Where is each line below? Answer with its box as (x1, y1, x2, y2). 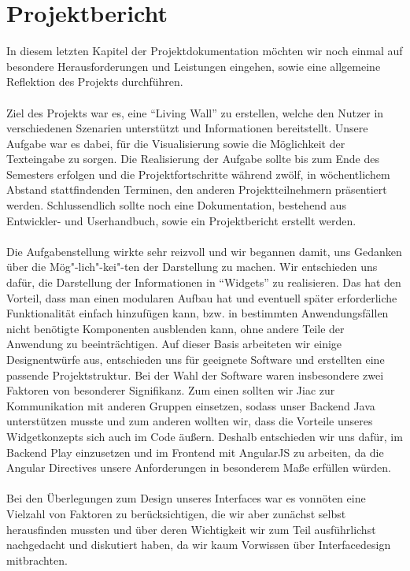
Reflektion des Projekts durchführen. (6, 73, 183, 90)
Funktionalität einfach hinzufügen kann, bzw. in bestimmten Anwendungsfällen (6, 305, 389, 321)
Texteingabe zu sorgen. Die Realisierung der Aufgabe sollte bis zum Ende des (6, 150, 379, 167)
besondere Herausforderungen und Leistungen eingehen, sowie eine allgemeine (6, 57, 381, 74)
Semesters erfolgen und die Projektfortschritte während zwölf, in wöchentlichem (6, 165, 390, 182)
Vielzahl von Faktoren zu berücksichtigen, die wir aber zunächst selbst (6, 505, 346, 521)
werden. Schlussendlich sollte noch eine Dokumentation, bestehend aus (6, 197, 346, 213)
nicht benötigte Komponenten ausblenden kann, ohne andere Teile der (6, 320, 345, 336)
